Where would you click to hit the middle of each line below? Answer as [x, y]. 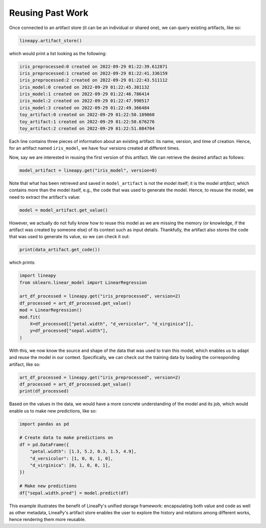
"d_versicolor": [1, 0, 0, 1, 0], [71, 458]
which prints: [22, 263]
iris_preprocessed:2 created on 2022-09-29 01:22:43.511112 [94, 80]
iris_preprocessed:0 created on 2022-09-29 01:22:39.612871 [94, 66]
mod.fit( [30, 317]
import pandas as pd [44, 424]
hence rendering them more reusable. [48, 520]
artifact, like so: [25, 364]
